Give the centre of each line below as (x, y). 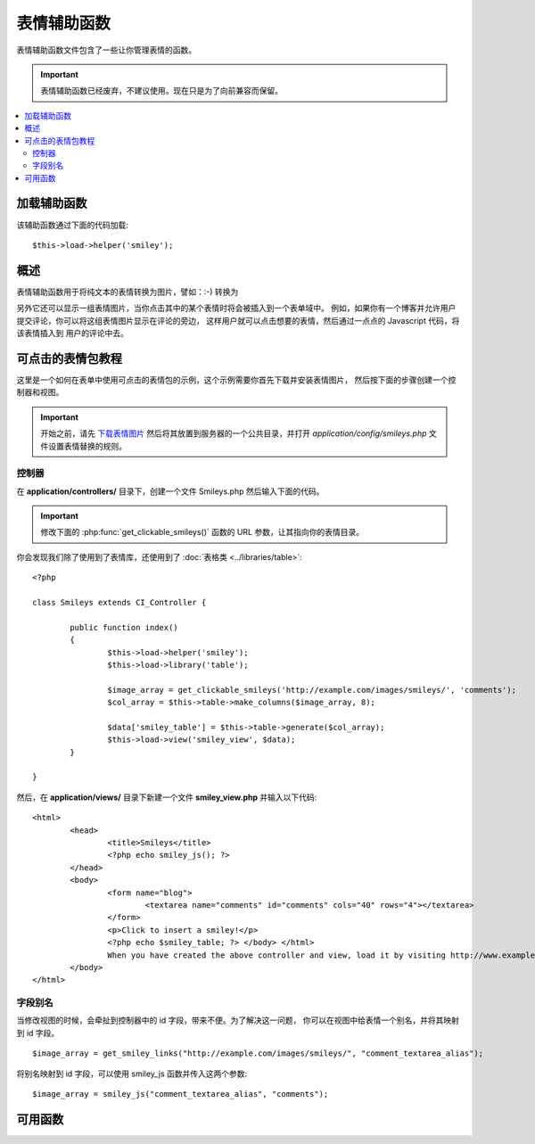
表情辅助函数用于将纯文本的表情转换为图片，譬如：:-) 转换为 (128, 292)
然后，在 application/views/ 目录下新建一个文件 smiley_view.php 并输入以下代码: (167, 797)
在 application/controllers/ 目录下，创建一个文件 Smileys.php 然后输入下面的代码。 (170, 491)
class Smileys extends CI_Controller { (119, 602)
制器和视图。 (40, 392)
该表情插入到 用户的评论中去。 (72, 333)
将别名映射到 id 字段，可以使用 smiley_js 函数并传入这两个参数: (132, 1074)
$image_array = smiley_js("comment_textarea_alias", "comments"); (181, 1094)
